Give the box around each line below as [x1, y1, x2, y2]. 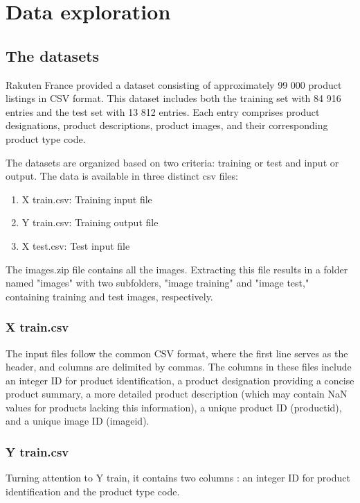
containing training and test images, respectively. [6, 289, 213, 303]
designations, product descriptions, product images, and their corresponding [6, 118, 328, 133]
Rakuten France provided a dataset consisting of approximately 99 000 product [6, 77, 342, 92]
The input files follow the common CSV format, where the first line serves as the [6, 346, 348, 360]
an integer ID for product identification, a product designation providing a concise [6, 373, 354, 387]
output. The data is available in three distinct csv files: [6, 169, 238, 183]
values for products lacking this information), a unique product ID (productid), [6, 400, 342, 414]
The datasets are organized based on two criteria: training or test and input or [6, 155, 339, 169]
